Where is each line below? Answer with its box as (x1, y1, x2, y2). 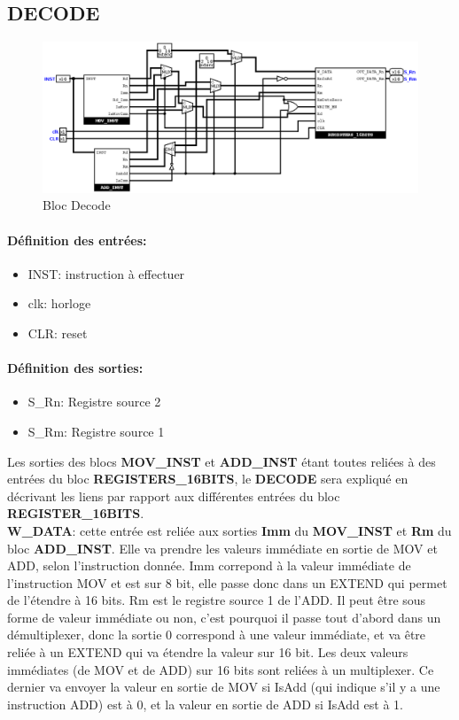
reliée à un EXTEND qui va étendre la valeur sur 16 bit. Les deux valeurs (7, 643, 408, 662)
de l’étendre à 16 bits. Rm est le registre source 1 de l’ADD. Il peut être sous (7, 591, 426, 609)
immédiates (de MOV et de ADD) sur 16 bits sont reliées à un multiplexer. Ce (7, 660, 434, 678)
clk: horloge (27, 294, 91, 313)
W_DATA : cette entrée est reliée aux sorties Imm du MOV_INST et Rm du (7, 521, 452, 539)
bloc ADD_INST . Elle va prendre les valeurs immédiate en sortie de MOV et (7, 538, 438, 557)
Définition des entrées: (7, 230, 147, 249)
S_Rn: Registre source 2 (27, 392, 161, 411)
